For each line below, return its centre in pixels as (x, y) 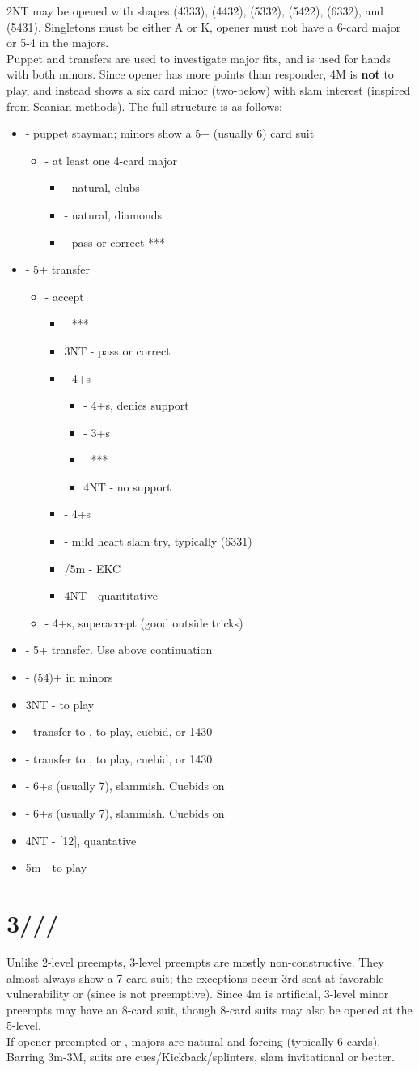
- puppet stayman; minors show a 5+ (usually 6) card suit (170, 133)
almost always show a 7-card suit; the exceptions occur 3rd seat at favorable (195, 977)
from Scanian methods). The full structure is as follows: (144, 106)
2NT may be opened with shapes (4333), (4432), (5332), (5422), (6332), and (195, 11)
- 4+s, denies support (136, 405)
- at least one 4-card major (111, 160)
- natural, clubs (102, 187)
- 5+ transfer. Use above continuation (119, 650)
